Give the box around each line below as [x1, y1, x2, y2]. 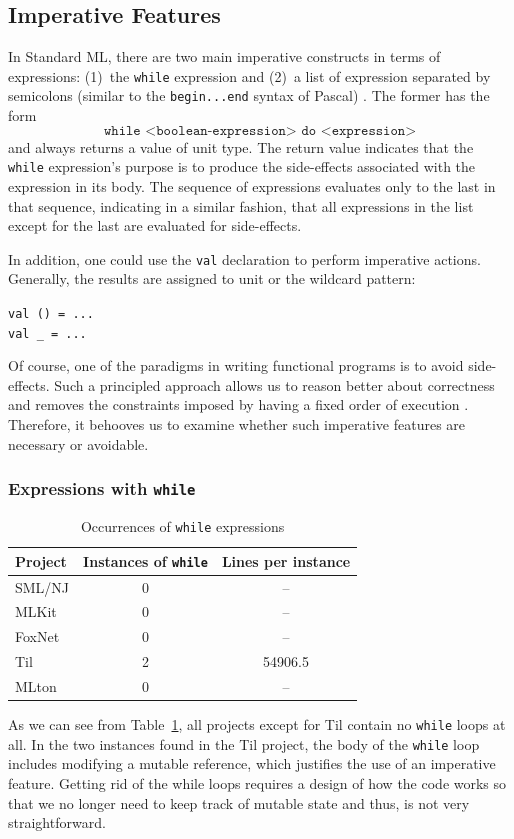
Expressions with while [8, 476, 196, 501]
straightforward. [8, 812, 106, 833]
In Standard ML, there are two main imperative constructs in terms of [8, 46, 441, 67]
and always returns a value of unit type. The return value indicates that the [8, 136, 474, 157]
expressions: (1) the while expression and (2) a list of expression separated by [8, 65, 491, 86]
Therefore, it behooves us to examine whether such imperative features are [8, 414, 466, 435]
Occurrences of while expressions [80, 516, 285, 537]
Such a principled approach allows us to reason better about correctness [54, 374, 495, 395]
